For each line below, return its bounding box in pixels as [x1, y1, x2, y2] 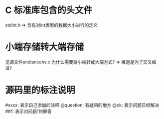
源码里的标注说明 [5, 84, 76, 96]
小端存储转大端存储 [5, 41, 84, 53]
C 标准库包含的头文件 [5, 4, 93, 16]
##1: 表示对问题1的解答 [5, 108, 52, 114]
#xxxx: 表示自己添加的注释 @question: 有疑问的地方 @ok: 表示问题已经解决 [5, 102, 160, 108]
